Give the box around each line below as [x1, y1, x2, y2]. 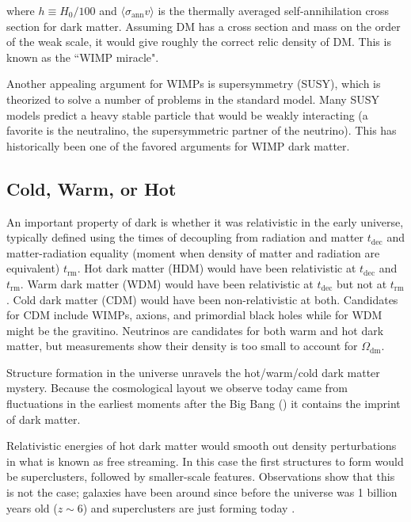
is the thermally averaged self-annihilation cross [158, 2, 390, 18]
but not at [337, 275, 387, 291]
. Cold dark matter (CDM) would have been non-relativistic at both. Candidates [6, 291, 398, 307]
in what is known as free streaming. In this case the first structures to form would [6, 452, 404, 469]
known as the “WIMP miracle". [6, 48, 159, 65]
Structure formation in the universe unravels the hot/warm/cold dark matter [6, 364, 380, 380]
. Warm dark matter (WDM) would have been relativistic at [20, 275, 314, 291]
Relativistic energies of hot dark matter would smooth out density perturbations [6, 437, 397, 454]
